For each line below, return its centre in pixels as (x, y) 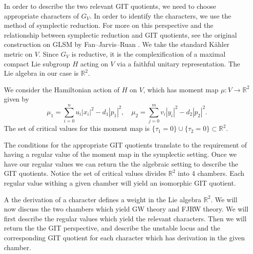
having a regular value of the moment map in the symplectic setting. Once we (120, 154)
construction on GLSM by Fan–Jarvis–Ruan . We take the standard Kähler (117, 44)
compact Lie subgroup (37, 63)
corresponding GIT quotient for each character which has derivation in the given (125, 237)
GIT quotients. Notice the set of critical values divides (85, 173)
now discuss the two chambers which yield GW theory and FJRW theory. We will (126, 209)
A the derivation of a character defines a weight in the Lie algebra (103, 199)
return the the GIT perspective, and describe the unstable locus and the (112, 228)
